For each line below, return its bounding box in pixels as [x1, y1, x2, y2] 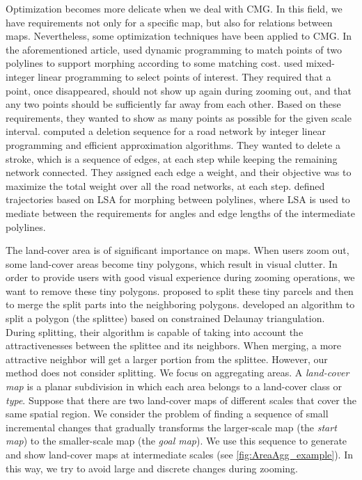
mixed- [306, 56, 336, 70]
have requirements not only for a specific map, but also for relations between [6, 15, 333, 29]
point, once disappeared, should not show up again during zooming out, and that [6, 83, 352, 97]
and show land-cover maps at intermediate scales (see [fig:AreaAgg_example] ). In [6, 447, 354, 461]
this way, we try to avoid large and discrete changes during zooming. [6, 461, 298, 475]
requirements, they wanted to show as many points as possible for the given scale [6, 110, 352, 125]
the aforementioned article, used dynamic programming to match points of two [6, 42, 342, 56]
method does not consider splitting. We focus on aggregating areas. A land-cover [6, 365, 349, 380]
